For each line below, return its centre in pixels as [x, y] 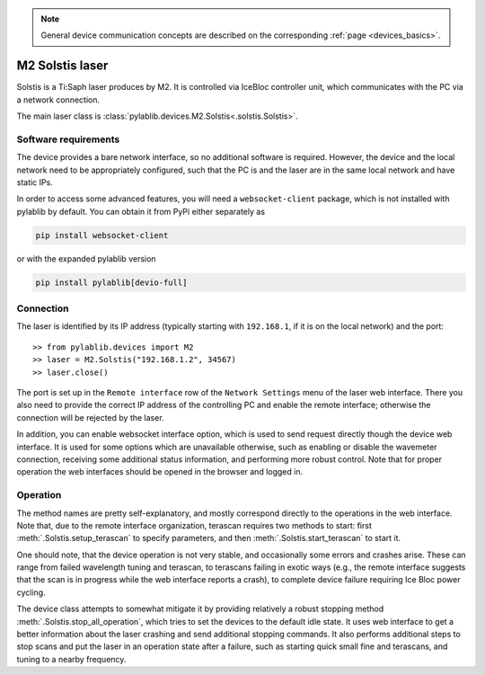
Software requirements [68, 139]
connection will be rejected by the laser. [91, 417]
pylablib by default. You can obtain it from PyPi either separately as [141, 211]
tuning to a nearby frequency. [71, 659]
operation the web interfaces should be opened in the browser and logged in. [160, 472]
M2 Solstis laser [62, 66]
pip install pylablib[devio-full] [111, 282]
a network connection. [58, 100]
